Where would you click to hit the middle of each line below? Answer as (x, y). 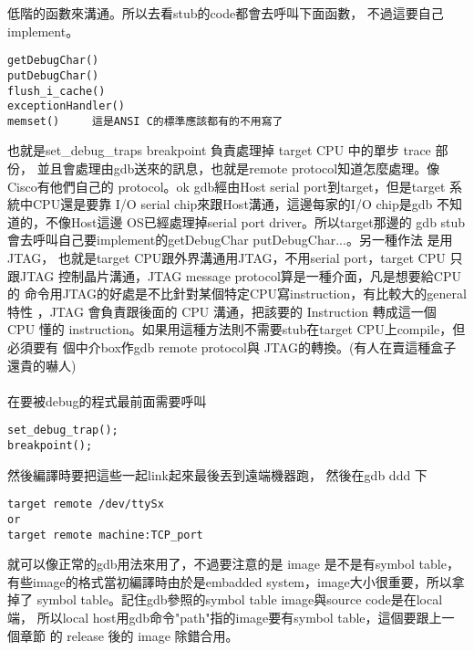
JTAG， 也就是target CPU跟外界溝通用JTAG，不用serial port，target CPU (227, 258)
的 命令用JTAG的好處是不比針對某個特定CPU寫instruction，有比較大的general (237, 294)
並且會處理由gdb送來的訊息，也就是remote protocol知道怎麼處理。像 (238, 168)
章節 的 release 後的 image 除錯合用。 (129, 635)
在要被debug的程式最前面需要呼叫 (107, 400)
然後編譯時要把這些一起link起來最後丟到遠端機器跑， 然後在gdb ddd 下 (217, 474)
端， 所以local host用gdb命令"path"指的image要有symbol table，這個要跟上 (225, 618)
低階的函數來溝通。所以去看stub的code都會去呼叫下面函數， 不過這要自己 (226, 13)
